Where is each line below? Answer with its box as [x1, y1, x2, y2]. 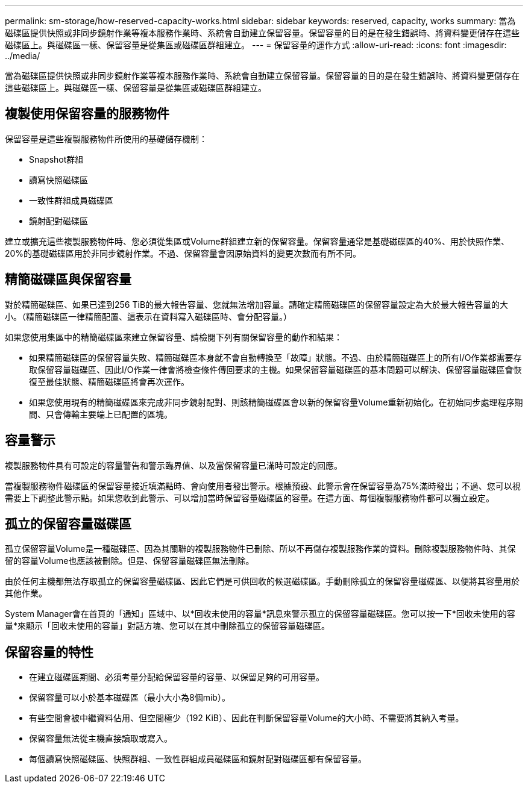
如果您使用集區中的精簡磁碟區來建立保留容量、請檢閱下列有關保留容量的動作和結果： [5, 331, 342, 342]
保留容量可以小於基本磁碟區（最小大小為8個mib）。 [29, 692, 230, 703]
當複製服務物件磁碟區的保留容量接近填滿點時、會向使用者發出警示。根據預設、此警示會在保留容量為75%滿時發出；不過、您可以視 [5, 480, 521, 491]
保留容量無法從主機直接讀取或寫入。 [29, 733, 172, 744]
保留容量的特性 [5, 644, 93, 660]
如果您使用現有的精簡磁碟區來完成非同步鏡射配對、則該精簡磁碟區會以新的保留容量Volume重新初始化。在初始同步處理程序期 [29, 396, 523, 407]
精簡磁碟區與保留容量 [5, 272, 131, 287]
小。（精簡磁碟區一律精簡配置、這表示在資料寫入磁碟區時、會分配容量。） [5, 311, 292, 322]
